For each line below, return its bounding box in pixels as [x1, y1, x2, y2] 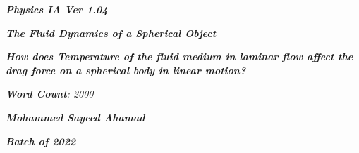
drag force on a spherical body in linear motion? [6, 62, 246, 77]
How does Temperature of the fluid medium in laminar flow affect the [6, 49, 353, 64]
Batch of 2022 [6, 133, 76, 148]
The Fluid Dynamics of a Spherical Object [6, 25, 217, 40]
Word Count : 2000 [6, 86, 94, 101]
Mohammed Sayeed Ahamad [6, 109, 145, 124]
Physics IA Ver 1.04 [6, 2, 108, 16]
